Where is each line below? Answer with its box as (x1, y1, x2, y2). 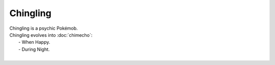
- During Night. (18, 46, 50, 52)
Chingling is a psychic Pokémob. (9, 25, 78, 31)
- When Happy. (18, 39, 50, 45)
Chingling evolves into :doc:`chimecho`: (9, 32, 93, 38)
